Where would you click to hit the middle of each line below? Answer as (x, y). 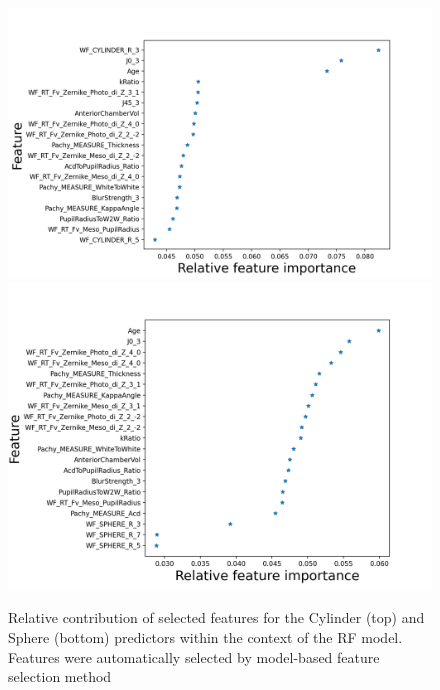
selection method (60, 676)
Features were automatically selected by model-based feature (194, 656)
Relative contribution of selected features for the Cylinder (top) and (216, 617)
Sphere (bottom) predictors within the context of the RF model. (205, 636)
